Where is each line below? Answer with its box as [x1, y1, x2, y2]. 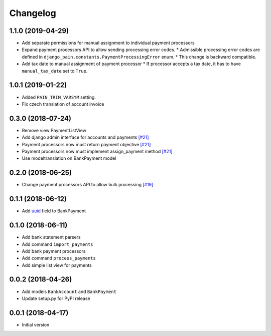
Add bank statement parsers [22, 234, 81, 240]
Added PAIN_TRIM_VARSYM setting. [22, 94, 96, 100]
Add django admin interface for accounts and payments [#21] [22, 134, 149, 140]
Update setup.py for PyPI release [22, 295, 90, 301]
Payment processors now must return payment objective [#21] [22, 141, 151, 147]
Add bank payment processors [22, 248, 86, 254]
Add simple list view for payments [22, 262, 92, 268]
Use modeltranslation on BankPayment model [22, 155, 116, 161]
